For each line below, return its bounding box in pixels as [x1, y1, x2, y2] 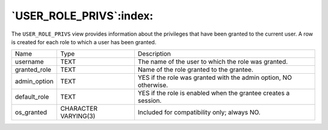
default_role [15, 93, 49, 101]
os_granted [15, 108, 47, 117]
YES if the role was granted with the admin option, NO [137, 73, 292, 82]
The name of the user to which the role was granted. [137, 57, 288, 66]
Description [137, 50, 171, 58]
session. [137, 97, 162, 105]
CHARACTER [60, 105, 98, 113]
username [15, 57, 44, 66]
